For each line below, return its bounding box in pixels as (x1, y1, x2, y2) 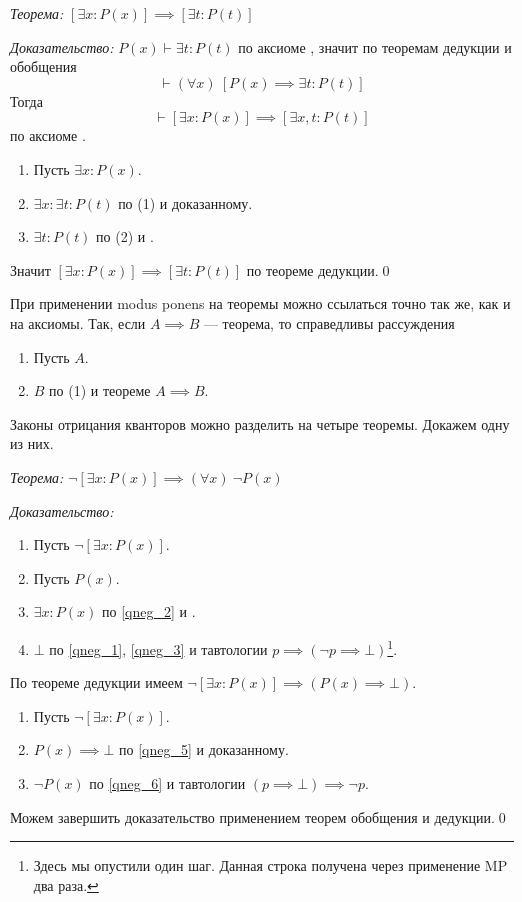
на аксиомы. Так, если (10, 312, 146, 333)
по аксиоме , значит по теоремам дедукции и (238, 36, 512, 57)
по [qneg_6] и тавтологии (89, 772, 246, 793)
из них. (10, 433, 54, 454)
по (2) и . (96, 226, 154, 247)
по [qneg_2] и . (101, 601, 196, 622)
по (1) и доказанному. (118, 192, 253, 213)
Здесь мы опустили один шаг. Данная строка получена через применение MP (33, 855, 508, 876)
